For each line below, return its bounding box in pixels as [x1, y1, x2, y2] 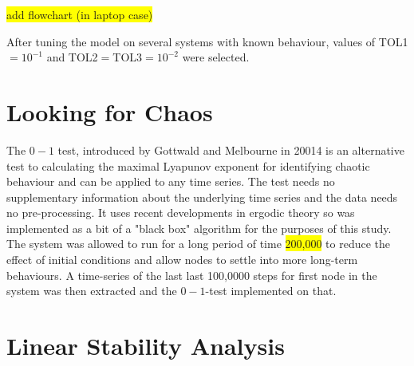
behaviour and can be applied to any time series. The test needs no [6, 173, 335, 190]
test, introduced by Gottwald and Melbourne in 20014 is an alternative [57, 141, 404, 158]
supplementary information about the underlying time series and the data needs [6, 188, 398, 205]
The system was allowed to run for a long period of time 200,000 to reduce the [6, 235, 391, 252]
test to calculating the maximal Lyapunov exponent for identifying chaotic [6, 157, 370, 174]
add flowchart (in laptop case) [6, 6, 153, 22]
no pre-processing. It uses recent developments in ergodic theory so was [6, 204, 355, 221]
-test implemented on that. [205, 282, 337, 299]
